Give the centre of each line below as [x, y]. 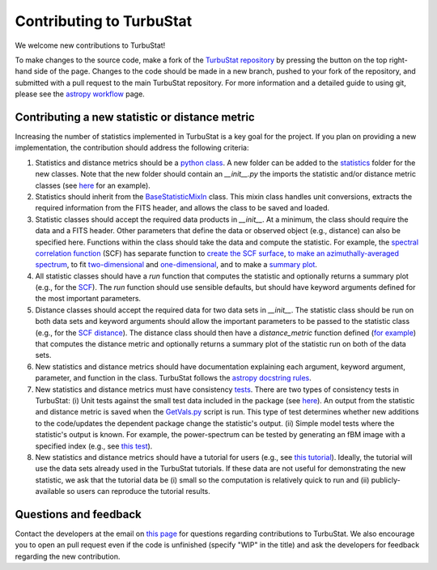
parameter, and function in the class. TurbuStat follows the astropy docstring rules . [173, 378]
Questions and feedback [78, 514]
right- [398, 60]
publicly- [386, 480]
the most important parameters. [88, 299]
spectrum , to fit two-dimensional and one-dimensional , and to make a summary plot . [176, 265]
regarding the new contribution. [68, 556]
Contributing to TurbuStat [104, 21]
